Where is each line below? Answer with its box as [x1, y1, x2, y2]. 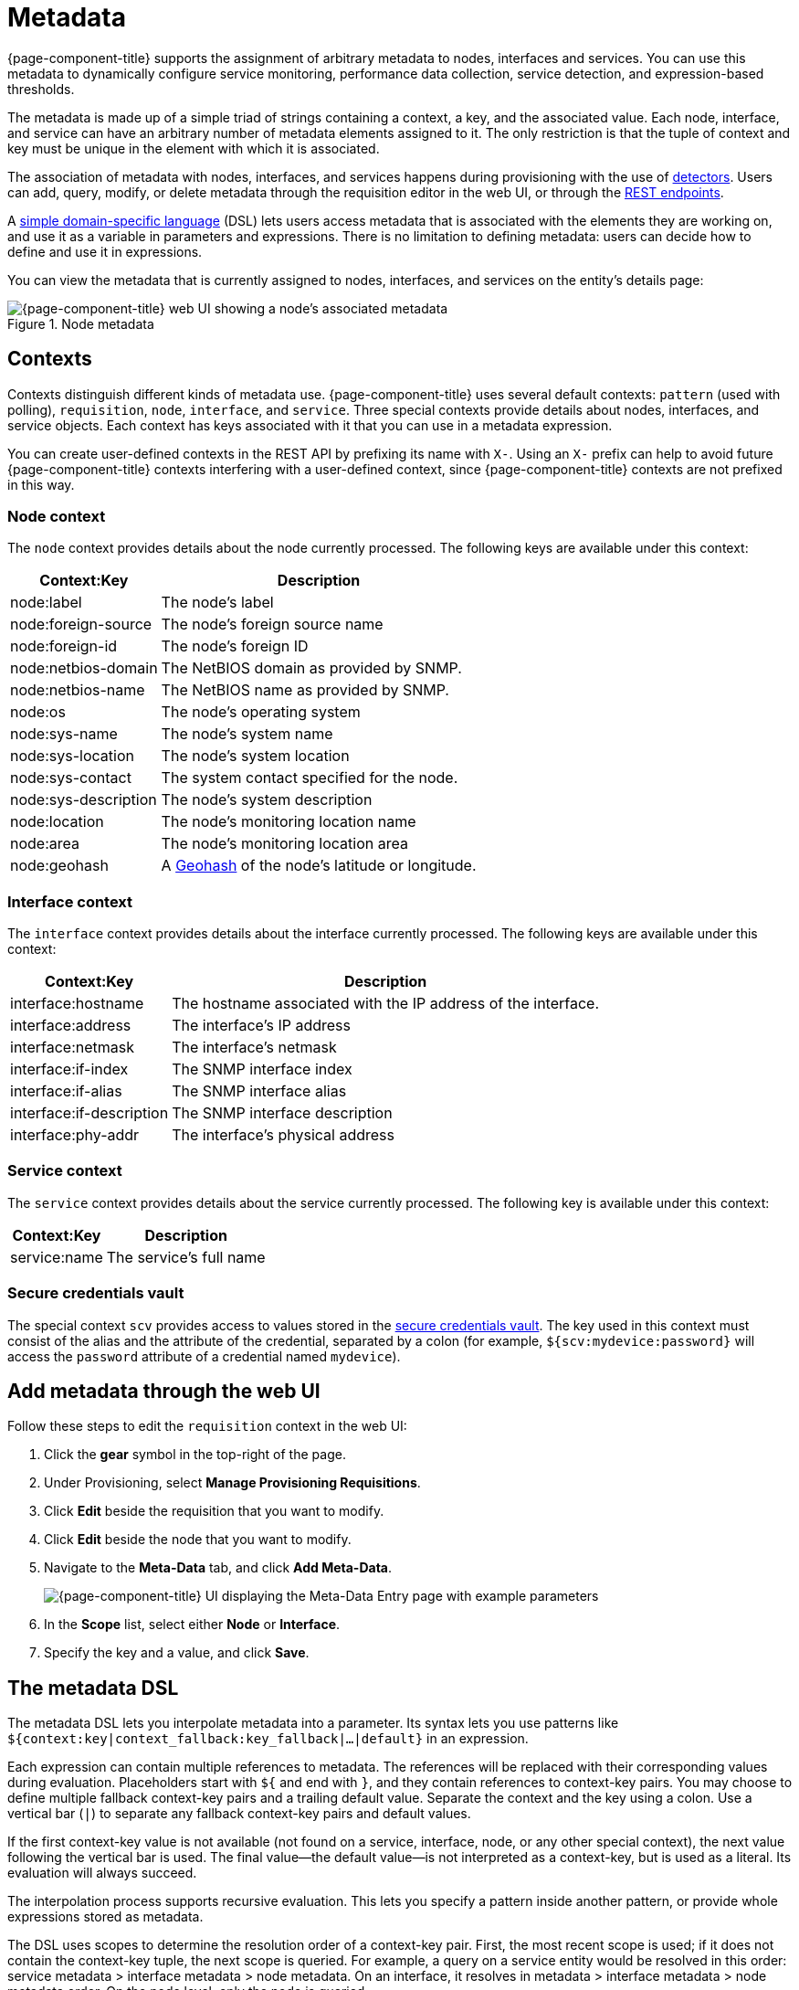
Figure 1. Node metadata [7, 315, 154, 332]
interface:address [10, 1016, 131, 1035]
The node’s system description [161, 790, 373, 810]
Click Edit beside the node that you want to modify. [44, 1531, 352, 1548]
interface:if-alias [10, 1082, 122, 1101]
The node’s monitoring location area [161, 834, 408, 853]
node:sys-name [10, 725, 118, 744]
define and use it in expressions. [7, 243, 203, 259]
